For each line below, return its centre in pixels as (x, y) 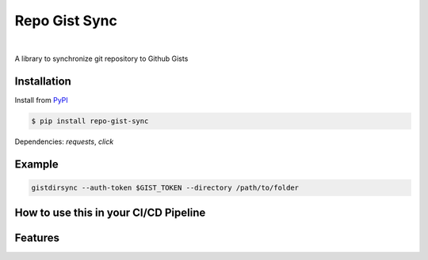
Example (36, 164)
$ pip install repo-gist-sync (90, 121)
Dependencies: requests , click (64, 141)
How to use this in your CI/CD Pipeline (110, 213)
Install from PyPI (42, 100)
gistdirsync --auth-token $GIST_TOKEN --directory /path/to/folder (165, 187)
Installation (43, 81)
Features (37, 238)
